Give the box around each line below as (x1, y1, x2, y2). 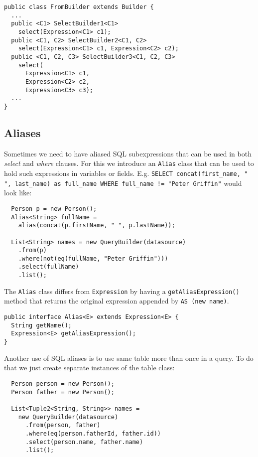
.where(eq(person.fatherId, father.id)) (25, 430, 161, 437)
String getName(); (11, 321, 72, 329)
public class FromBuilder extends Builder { (4, 3, 154, 10)
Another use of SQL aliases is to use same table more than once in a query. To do (4, 352, 254, 363)
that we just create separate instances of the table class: (4, 362, 175, 373)
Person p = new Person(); (11, 205, 97, 212)
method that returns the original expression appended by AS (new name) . (4, 296, 229, 306)
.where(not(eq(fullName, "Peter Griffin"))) (18, 255, 168, 262)
